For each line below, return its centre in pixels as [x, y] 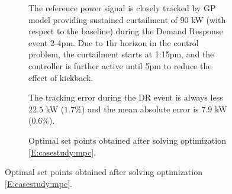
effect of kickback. [61, 77]
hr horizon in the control [154, 42]
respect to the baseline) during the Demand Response [126, 31]
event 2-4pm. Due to [66, 42]
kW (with [209, 19]
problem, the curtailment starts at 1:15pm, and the [121, 54]
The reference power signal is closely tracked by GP [122, 8]
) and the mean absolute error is [140, 109]
